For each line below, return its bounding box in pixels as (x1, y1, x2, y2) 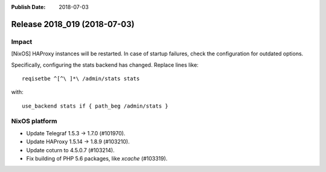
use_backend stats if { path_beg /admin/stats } (22, 102, 168, 109)
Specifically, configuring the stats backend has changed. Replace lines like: (11, 61, 199, 69)
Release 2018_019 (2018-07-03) (11, 19, 135, 29)
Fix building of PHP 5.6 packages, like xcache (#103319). (26, 155, 168, 162)
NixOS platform (11, 117, 57, 126)
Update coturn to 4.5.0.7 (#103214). (26, 146, 115, 153)
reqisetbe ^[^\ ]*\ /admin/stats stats (22, 75, 140, 82)
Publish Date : (11, 4, 46, 10)
